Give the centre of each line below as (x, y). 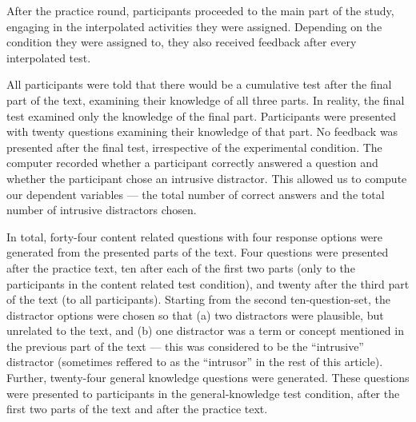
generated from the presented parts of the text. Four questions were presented (198, 252)
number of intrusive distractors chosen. (102, 210)
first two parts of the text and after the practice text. (137, 409)
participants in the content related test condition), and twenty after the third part (208, 283)
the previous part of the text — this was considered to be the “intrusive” (185, 346)
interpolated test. (49, 57)
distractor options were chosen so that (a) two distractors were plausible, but (195, 315)
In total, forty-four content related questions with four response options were (195, 236)
